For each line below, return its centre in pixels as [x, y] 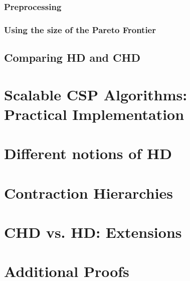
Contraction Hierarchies [89, 192]
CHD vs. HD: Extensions [93, 232]
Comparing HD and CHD [72, 57]
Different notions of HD [88, 153]
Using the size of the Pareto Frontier [80, 29]
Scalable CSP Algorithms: [96, 94]
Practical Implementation [94, 114]
